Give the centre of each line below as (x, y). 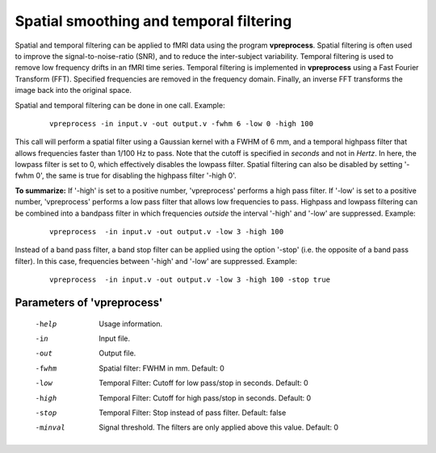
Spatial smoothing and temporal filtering (153, 21)
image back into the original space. (73, 90)
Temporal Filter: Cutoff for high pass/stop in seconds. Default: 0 (205, 398)
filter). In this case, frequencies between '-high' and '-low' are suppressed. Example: (156, 261)
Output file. (117, 353)
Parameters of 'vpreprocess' (89, 302)
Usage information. (131, 324)
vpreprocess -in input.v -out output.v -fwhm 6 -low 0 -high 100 (182, 124)
